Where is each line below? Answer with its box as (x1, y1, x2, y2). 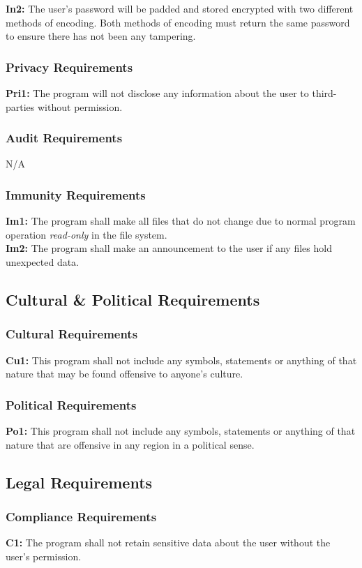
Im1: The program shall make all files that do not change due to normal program (6, 214, 356, 228)
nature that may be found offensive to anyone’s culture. (6, 366, 243, 381)
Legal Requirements (6, 471, 153, 493)
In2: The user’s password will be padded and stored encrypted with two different (6, 1, 354, 15)
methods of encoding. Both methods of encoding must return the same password (6, 15, 350, 29)
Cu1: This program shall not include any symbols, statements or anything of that (6, 352, 357, 367)
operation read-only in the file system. (6, 227, 167, 241)
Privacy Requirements (6, 58, 133, 75)
